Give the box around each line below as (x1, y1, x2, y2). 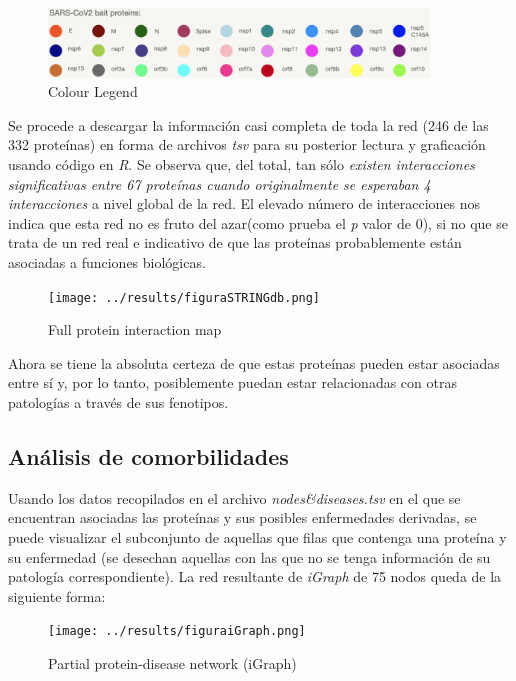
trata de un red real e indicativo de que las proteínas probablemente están (8, 232, 462, 253)
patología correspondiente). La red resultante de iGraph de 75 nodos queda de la (8, 566, 502, 587)
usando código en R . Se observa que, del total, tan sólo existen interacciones (8, 154, 475, 175)
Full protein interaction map (48, 319, 222, 340)
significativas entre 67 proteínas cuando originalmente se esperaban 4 (8, 173, 431, 194)
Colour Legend (48, 81, 138, 102)
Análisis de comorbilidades (8, 441, 289, 472)
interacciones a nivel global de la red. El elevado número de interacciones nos (8, 193, 481, 214)
